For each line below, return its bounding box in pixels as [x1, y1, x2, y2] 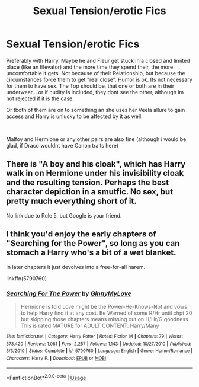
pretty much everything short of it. [6, 196, 137, 206]
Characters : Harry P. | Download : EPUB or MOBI [6, 355, 107, 361]
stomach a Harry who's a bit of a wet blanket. [6, 248, 176, 258]
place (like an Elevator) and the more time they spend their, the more [6, 63, 174, 71]
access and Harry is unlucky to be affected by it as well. [6, 113, 143, 120]
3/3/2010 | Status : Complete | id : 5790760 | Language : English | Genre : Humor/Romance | [6, 348, 193, 354]
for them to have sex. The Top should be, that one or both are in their [6, 82, 175, 89]
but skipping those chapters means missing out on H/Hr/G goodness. [20, 315, 190, 322]
